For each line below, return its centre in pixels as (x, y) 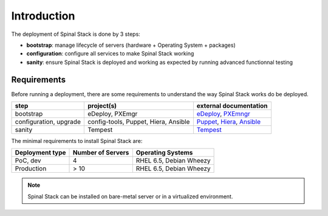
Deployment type (40, 153)
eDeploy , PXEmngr (223, 114)
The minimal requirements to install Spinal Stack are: (77, 141)
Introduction (43, 16)
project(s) (102, 106)
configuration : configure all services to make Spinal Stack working (110, 54)
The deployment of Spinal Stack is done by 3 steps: (76, 34)
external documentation (232, 106)
